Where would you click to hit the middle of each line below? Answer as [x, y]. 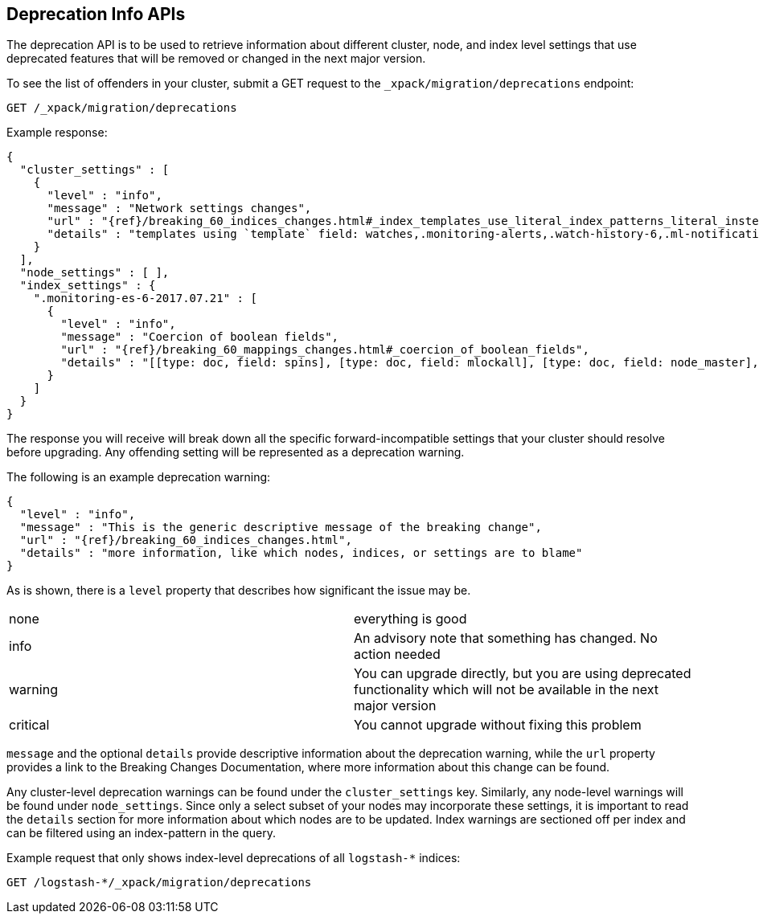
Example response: [57, 133]
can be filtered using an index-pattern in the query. [141, 833]
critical [29, 725]
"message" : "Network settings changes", [179, 209]
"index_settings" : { [88, 286]
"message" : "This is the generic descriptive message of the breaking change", [281, 527]
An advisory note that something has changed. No [506, 638]
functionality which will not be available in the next [506, 690]
